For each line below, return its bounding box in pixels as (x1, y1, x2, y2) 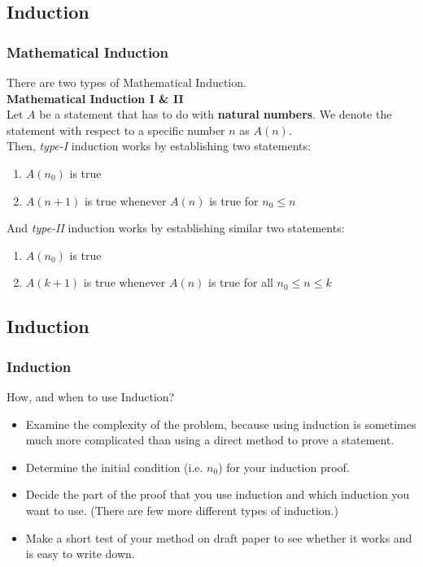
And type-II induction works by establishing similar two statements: (7, 219, 345, 236)
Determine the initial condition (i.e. (25, 458, 203, 475)
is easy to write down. (25, 545, 135, 562)
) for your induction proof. (218, 458, 350, 475)
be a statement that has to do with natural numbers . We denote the (39, 106, 392, 123)
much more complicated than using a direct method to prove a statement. (25, 431, 395, 448)
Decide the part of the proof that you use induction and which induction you (25, 486, 410, 503)
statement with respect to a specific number (7, 121, 225, 138)
